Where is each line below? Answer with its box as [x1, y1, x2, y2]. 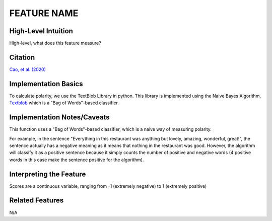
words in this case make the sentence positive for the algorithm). [9, 157, 144, 163]
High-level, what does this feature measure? [9, 40, 102, 46]
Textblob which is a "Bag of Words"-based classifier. [9, 100, 119, 106]
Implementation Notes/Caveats [9, 113, 110, 122]
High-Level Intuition [9, 27, 73, 35]
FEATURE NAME [9, 8, 79, 19]
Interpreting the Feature [9, 170, 86, 178]
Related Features [9, 196, 64, 205]
